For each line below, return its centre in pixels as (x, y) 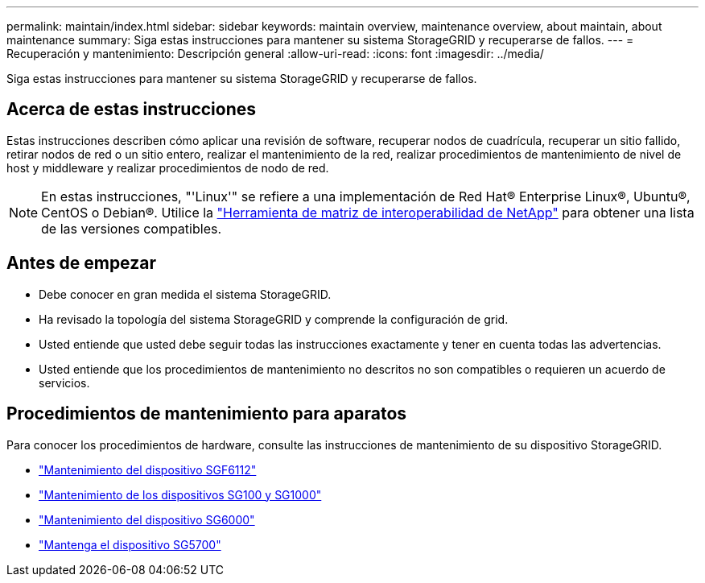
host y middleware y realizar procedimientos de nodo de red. (168, 167)
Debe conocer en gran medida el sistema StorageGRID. (185, 294)
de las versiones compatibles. (132, 228)
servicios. (64, 382)
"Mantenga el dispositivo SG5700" (130, 544)
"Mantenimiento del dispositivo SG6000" (147, 519)
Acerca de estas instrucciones (132, 110)
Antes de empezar (81, 263)
